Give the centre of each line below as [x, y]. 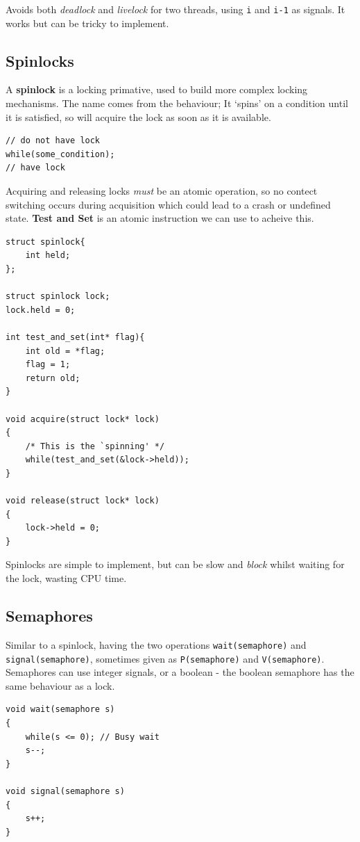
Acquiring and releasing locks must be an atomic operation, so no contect [162, 191]
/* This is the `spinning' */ [95, 446]
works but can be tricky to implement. [87, 23]
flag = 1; [48, 365]
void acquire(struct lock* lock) [83, 419]
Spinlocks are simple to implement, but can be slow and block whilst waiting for [175, 564]
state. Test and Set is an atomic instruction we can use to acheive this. [160, 218]
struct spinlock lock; [58, 297]
